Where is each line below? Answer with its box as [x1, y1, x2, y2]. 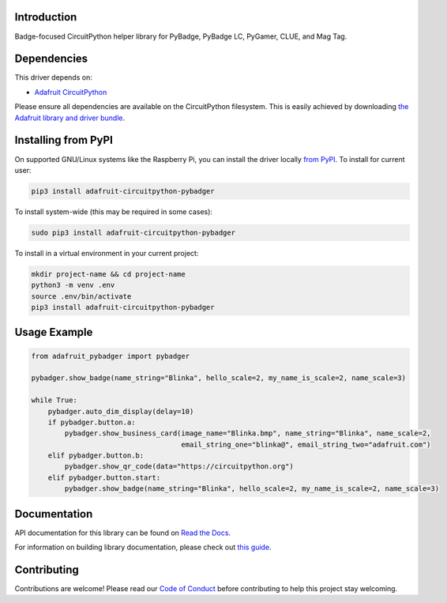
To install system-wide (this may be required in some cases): [14, 206, 213, 217]
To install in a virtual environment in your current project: [14, 248, 199, 258]
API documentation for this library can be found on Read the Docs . [14, 528, 231, 537]
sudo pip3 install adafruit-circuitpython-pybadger [31, 228, 236, 237]
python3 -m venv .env [31, 281, 115, 290]
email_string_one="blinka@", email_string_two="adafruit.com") [181, 439, 431, 449]
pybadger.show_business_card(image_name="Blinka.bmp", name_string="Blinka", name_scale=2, [64, 429, 431, 438]
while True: [31, 396, 78, 405]
